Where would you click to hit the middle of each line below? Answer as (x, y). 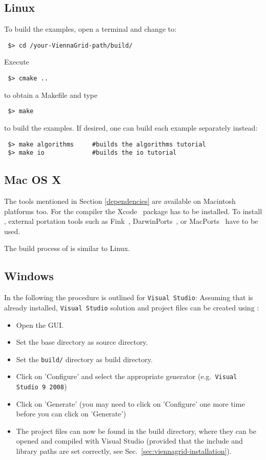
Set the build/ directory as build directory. (84, 359)
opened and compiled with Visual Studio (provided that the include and (129, 441)
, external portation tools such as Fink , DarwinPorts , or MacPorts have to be (131, 221)
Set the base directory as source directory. (82, 342)
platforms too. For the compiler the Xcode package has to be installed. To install (133, 211)
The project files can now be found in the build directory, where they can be (136, 431)
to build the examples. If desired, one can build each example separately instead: (131, 127)
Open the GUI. (40, 325)
